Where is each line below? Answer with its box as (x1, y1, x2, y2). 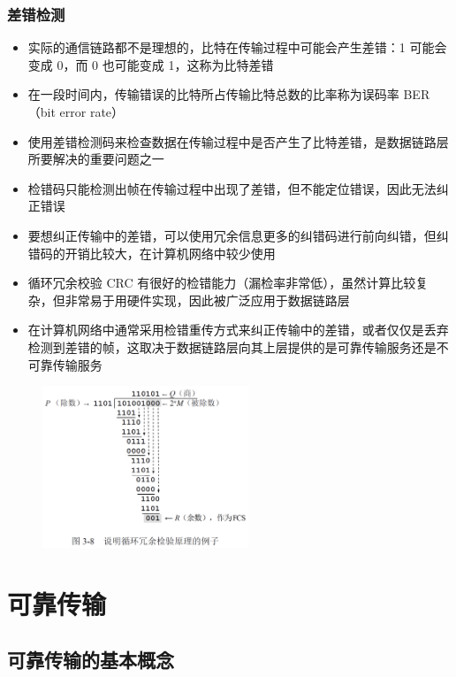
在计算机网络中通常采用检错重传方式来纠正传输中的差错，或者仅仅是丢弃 (27, 320, 449, 339)
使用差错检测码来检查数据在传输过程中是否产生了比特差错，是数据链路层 (27, 132, 449, 150)
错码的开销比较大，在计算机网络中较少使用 (27, 243, 276, 262)
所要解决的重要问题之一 (27, 150, 164, 168)
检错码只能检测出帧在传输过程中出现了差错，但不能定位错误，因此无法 (27, 179, 437, 197)
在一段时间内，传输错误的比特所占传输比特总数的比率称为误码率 (27, 85, 399, 104)
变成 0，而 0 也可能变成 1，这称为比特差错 (27, 55, 274, 73)
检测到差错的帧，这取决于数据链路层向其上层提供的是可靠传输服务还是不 (27, 337, 449, 356)
